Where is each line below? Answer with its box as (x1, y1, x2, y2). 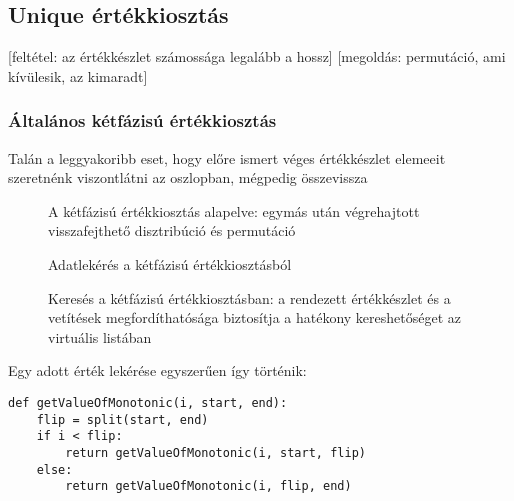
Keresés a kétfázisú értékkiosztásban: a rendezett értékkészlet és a (48, 287, 451, 308)
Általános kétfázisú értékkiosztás (8, 108, 277, 133)
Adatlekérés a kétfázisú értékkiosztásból (48, 253, 292, 274)
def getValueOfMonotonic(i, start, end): (8, 395, 288, 410)
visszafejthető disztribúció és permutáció (48, 220, 296, 241)
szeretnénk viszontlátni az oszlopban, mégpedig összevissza (8, 167, 368, 188)
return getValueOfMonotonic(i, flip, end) (65, 479, 352, 494)
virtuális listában (48, 326, 152, 347)
